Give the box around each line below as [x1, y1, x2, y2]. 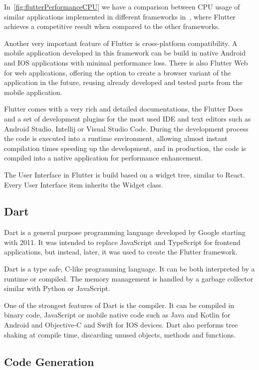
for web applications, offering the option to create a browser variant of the [4, 67, 231, 77]
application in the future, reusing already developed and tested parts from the [4, 77, 243, 87]
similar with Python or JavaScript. [4, 283, 110, 293]
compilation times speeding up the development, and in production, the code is [4, 142, 246, 153]
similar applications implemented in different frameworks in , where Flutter [4, 11, 236, 21]
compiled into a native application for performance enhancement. [4, 152, 203, 163]
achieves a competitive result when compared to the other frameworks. [4, 21, 220, 31]
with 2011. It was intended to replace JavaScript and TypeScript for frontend [4, 236, 241, 247]
